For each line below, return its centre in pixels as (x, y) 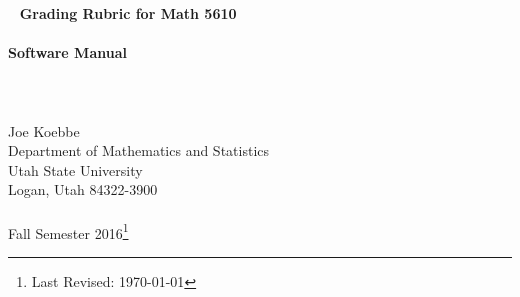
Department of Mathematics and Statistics (139, 150)
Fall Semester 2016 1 (68, 231)
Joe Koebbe (44, 130)
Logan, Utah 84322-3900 (83, 189)
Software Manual (67, 52)
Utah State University (75, 169)
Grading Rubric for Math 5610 (128, 13)
